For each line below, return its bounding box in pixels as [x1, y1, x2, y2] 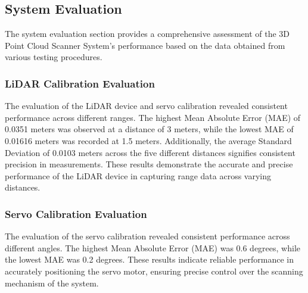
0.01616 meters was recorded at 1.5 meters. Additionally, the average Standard [5, 134, 292, 146]
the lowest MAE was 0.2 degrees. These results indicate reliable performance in [5, 253, 294, 266]
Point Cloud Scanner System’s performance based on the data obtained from [5, 39, 285, 51]
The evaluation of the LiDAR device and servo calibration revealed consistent [5, 99, 288, 112]
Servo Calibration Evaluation [5, 206, 147, 221]
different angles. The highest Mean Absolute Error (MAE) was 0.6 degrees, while [5, 241, 301, 254]
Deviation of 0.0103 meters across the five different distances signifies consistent [5, 146, 295, 158]
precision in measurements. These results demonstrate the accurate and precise [5, 158, 293, 170]
